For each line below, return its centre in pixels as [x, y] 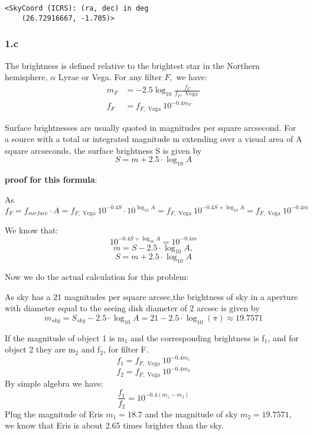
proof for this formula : [51, 179]
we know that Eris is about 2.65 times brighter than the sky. [114, 425]
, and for [283, 337]
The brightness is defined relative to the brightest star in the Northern [132, 65]
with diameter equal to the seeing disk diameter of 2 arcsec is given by [132, 308]
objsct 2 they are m [40, 349]
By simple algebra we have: [54, 383]
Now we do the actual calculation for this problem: [97, 277]
